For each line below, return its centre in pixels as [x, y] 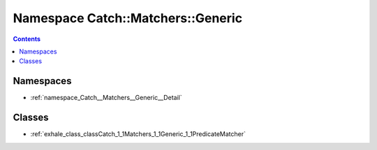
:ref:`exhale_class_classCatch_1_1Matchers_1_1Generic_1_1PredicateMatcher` [138, 134]
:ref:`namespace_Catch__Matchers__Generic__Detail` [106, 98]
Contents [27, 39]
